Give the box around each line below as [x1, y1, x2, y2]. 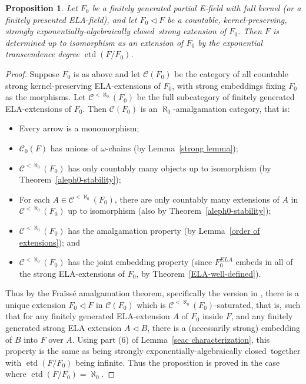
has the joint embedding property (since [68, 256, 212, 268]
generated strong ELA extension [5, 322, 122, 334]
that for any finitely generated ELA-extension [5, 310, 170, 322]
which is [137, 298, 166, 310]
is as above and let [73, 67, 141, 80]
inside [202, 310, 224, 322]
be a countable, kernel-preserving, [167, 13, 287, 25]
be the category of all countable [174, 67, 288, 80]
